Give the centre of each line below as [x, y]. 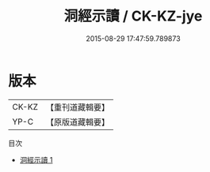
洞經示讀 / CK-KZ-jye [133, 16]
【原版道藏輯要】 [77, 122]
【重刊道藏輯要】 [77, 107]
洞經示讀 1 [36, 159]
